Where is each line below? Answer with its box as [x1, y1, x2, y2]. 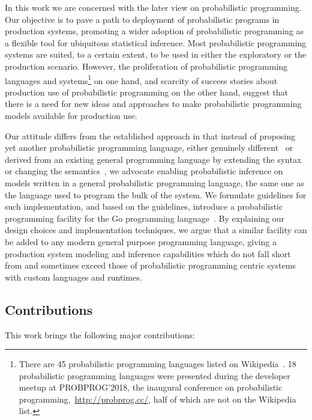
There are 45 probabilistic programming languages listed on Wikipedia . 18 [19, 358, 296, 370]
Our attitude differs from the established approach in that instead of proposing [5, 129, 296, 142]
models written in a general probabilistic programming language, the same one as [5, 176, 304, 189]
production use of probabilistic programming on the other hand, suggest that [5, 85, 288, 98]
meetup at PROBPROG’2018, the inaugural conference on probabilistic [19, 381, 283, 394]
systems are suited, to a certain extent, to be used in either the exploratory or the [5, 48, 307, 61]
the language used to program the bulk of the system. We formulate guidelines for [5, 188, 307, 201]
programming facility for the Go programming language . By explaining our [5, 212, 285, 224]
